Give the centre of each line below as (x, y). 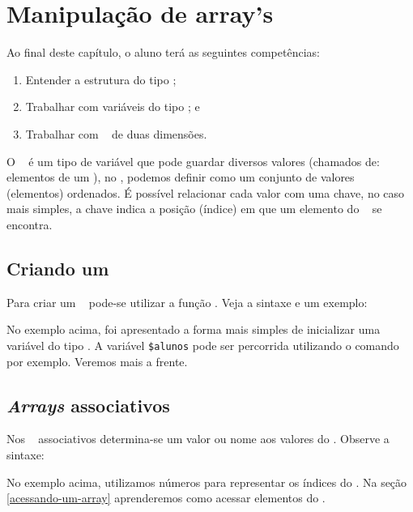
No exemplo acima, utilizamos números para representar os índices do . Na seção (207, 482)
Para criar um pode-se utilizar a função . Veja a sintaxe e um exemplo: (187, 302)
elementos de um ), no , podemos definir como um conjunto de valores (181, 177)
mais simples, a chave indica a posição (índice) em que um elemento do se (194, 209)
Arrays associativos (88, 405)
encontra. (30, 224)
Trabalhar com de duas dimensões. (116, 133)
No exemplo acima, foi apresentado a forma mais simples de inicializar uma (194, 329)
